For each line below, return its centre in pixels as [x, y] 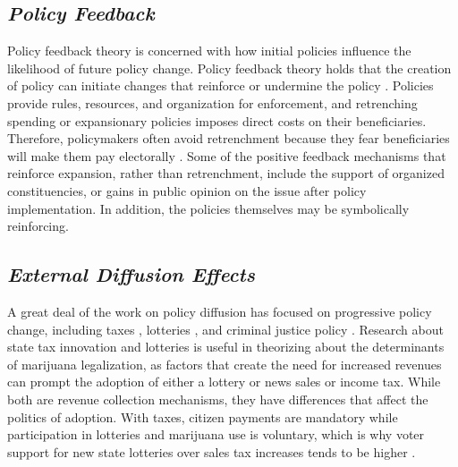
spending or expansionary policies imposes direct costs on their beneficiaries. [217, 120]
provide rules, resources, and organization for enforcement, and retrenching [212, 102]
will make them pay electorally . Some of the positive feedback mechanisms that [227, 155]
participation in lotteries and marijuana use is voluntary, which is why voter [216, 434]
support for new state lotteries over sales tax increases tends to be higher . [212, 451]
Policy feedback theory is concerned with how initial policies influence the [209, 51]
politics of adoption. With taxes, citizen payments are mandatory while [203, 416]
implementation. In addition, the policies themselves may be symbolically [208, 208]
